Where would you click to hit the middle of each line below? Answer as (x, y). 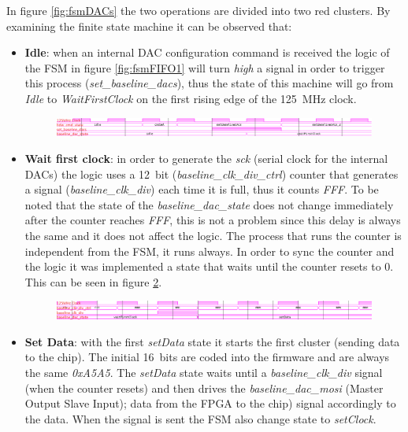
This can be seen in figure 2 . (93, 281)
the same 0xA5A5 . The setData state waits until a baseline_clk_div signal (204, 372)
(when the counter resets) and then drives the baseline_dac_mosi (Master (204, 388)
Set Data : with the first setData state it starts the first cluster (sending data (212, 341)
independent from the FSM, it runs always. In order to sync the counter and (210, 251)
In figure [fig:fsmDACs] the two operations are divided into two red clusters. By (198, 10)
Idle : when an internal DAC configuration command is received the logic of (207, 52)
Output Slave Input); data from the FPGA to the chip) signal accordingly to (210, 403)
